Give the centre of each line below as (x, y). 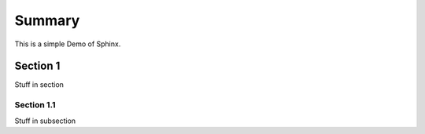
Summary (47, 20)
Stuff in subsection (45, 121)
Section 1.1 (35, 105)
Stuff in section (39, 85)
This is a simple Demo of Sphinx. (68, 44)
